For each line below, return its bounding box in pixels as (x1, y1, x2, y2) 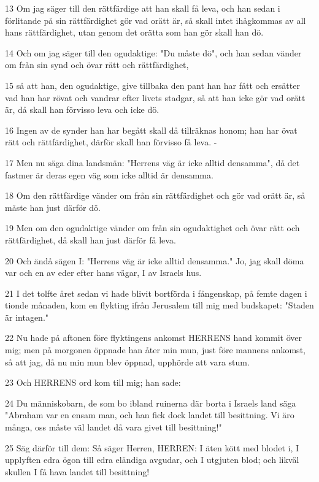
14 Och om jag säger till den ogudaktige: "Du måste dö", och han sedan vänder (5, 46, 302, 59)
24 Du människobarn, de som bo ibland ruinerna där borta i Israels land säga (5, 396, 296, 409)
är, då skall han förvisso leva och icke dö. (5, 103, 159, 116)
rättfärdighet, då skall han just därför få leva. (5, 233, 176, 246)
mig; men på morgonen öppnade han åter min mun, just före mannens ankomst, (5, 343, 306, 356)
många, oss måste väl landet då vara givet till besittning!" (5, 421, 222, 434)
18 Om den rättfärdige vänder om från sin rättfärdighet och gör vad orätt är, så (5, 189, 306, 202)
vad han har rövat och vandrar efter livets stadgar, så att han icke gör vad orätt (5, 91, 306, 104)
